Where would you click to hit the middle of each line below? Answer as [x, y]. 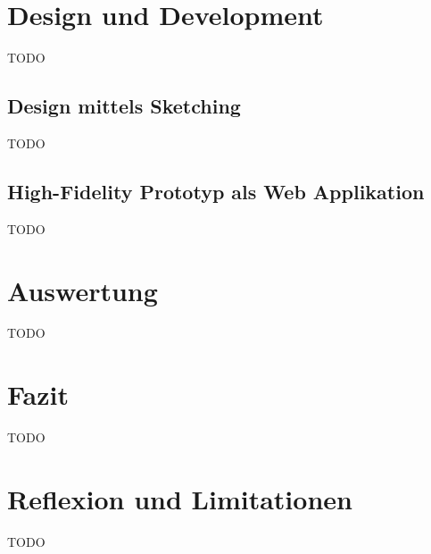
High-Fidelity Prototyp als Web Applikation [216, 191]
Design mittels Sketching [124, 106]
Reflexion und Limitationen [180, 498]
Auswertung [83, 290]
